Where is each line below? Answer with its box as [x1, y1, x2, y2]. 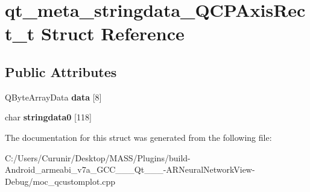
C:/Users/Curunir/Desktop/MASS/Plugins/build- [5, 151, 191, 164]
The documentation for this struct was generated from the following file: [5, 131, 272, 143]
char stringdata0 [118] [5, 111, 92, 123]
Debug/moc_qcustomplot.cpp [5, 175, 116, 187]
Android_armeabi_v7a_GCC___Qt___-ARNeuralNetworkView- [5, 163, 255, 176]
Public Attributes [5, 62, 117, 81]
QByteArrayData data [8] [5, 90, 102, 103]
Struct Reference [41, 21, 185, 46]
